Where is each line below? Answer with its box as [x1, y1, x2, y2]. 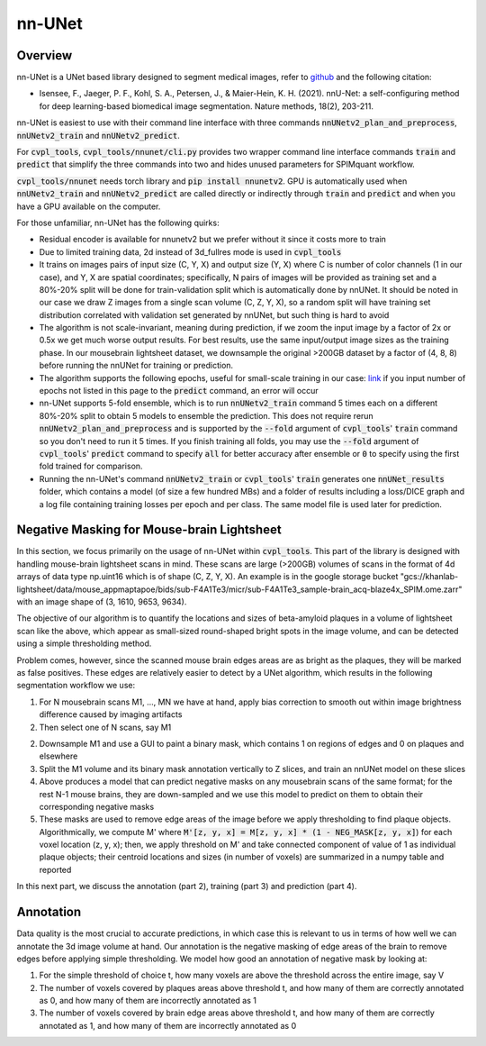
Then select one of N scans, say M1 [39, 722, 172, 732]
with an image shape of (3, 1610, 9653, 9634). [16, 596, 187, 607]
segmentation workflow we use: [16, 680, 135, 691]
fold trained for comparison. [39, 460, 143, 472]
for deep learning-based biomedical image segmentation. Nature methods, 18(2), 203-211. [39, 100, 373, 112]
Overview [16, 48, 73, 63]
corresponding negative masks [39, 801, 155, 812]
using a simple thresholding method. [16, 638, 152, 649]
